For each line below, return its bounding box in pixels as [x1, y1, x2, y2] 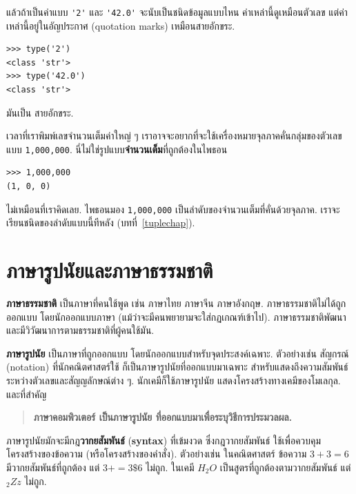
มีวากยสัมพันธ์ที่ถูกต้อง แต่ [6, 460, 100, 474]
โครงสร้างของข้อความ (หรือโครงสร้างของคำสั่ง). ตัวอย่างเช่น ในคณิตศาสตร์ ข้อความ [6, 446, 307, 461]
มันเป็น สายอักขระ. [6, 105, 74, 119]
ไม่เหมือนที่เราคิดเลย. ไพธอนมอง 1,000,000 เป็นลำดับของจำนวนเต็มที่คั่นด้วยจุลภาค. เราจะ [6, 201, 340, 216]
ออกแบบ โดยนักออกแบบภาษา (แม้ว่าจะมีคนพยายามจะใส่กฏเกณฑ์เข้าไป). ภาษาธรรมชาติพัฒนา [6, 309, 346, 324]
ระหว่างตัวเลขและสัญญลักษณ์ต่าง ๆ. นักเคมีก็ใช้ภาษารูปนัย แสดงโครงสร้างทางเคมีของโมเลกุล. [6, 373, 341, 387]
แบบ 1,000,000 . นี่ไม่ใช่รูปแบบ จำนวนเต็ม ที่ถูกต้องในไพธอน [6, 141, 228, 156]
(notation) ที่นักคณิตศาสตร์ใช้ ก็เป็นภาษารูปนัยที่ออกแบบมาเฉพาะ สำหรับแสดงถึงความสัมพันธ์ [6, 359, 348, 374]
